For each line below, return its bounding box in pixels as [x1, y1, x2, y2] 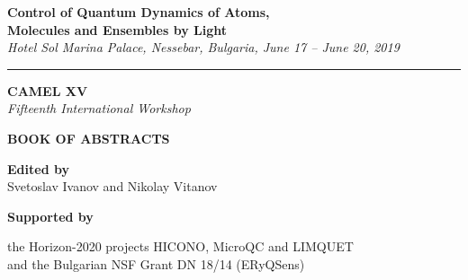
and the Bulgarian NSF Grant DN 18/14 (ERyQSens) [7, 254, 305, 273]
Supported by [7, 206, 94, 225]
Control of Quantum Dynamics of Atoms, [7, 3, 270, 21]
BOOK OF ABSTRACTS [7, 128, 170, 147]
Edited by [7, 159, 69, 178]
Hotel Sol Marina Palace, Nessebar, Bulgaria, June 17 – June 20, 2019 [7, 38, 400, 57]
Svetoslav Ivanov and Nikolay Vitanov [7, 177, 218, 196]
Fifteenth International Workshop [7, 99, 191, 118]
